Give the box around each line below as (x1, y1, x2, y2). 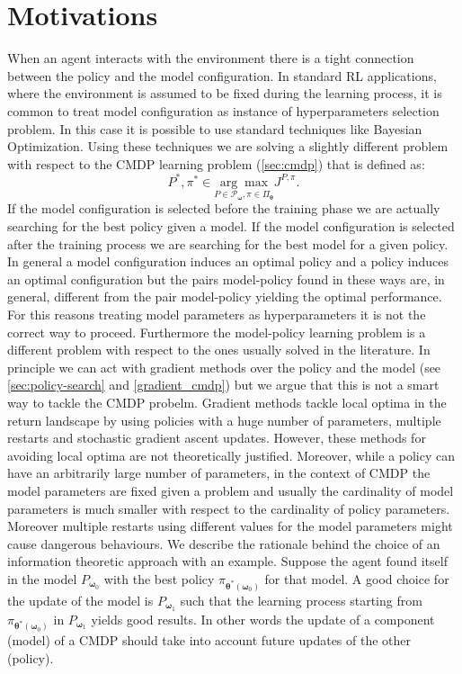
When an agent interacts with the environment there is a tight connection (7, 49, 414, 67)
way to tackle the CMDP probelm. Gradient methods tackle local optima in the (7, 392, 447, 411)
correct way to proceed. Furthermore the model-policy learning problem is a (7, 322, 426, 341)
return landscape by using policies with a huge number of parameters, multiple (7, 410, 441, 429)
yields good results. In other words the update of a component (91, 609, 435, 628)
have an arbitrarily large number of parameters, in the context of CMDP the (7, 463, 431, 482)
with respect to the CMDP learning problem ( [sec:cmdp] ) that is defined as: (7, 154, 425, 173)
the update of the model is (7, 590, 154, 609)
